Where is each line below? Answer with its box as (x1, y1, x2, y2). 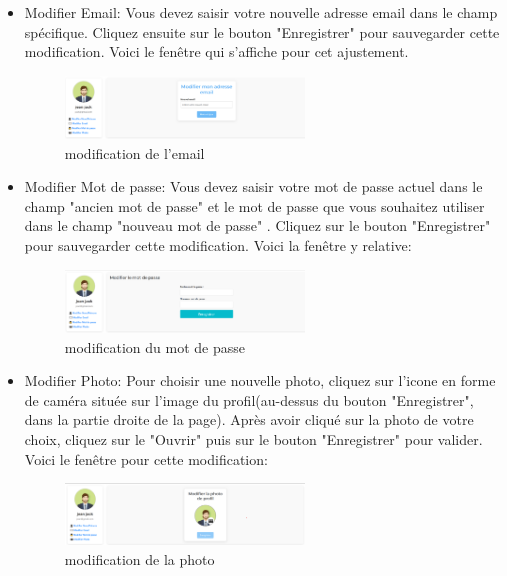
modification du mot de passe (64, 336, 246, 357)
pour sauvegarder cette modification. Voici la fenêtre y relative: (24, 235, 412, 256)
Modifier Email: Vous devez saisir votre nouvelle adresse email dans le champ (24, 2, 498, 22)
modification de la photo (64, 548, 215, 569)
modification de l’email (64, 142, 205, 163)
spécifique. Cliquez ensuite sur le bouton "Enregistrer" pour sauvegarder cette (24, 21, 500, 42)
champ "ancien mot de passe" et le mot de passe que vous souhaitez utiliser (24, 195, 485, 216)
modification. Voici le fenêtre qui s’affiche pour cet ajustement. (24, 41, 409, 62)
